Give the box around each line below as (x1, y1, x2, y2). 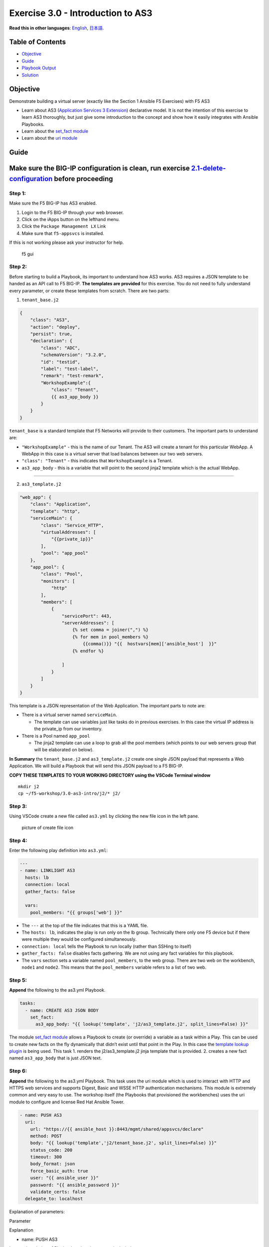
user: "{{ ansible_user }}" (30, 1175, 99, 1181)
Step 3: (9, 803, 27, 810)
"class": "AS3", (30, 317, 70, 323)
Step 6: (9, 1067, 27, 1074)
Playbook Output (21, 65, 56, 71)
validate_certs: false (30, 1189, 86, 1195)
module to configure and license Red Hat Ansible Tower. (9, 1099, 125, 1105)
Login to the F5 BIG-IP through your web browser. (21, 209, 124, 215)
